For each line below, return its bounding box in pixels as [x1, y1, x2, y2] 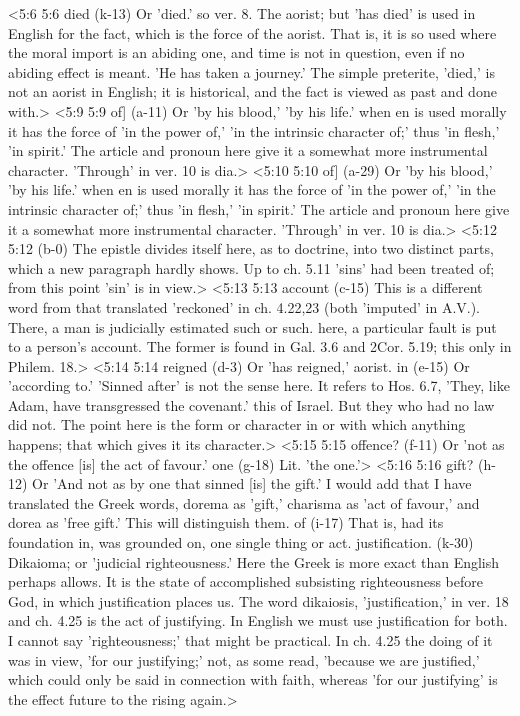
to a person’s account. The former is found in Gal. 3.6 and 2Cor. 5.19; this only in [8, 336, 512, 357]
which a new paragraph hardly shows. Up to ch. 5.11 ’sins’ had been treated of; [8, 257, 495, 278]
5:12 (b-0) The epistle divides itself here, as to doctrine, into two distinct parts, [8, 238, 494, 259]
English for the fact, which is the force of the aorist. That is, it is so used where [8, 22, 497, 43]
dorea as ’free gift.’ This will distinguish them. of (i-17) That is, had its [8, 512, 444, 533]
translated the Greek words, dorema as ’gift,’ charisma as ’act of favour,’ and [8, 492, 480, 513]
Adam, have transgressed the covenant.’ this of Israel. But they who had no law [8, 394, 495, 415]
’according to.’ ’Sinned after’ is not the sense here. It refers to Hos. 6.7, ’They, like [8, 375, 510, 396]
